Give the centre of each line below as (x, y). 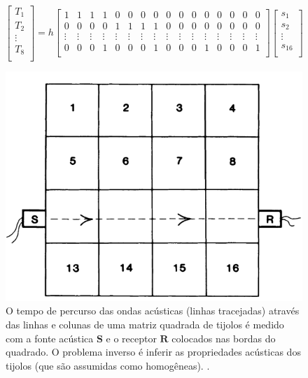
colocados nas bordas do (224, 338)
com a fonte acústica (50, 338)
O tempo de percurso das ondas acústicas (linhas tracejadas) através (153, 311)
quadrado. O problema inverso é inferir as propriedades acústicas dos (153, 352)
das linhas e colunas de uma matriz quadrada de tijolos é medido (145, 324)
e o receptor (131, 338)
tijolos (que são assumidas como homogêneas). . (108, 365)
